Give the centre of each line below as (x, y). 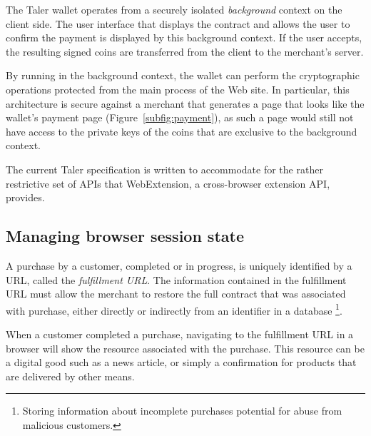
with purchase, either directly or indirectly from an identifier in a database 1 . (174, 309)
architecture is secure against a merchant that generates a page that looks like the (185, 103)
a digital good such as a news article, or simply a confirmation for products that (181, 362)
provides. (25, 197)
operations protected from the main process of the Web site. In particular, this (178, 89)
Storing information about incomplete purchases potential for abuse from (182, 411)
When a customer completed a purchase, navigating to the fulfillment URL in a (180, 334)
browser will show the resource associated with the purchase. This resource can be (185, 348)
